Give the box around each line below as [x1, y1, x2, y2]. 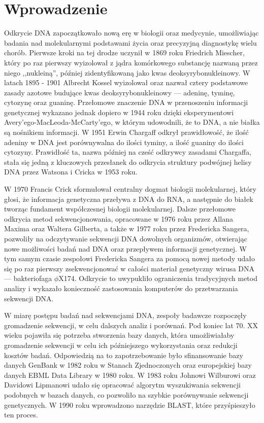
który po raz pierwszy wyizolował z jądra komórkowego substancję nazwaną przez [4, 57, 258, 67]
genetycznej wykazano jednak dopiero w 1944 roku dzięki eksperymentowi [4, 107, 234, 117]
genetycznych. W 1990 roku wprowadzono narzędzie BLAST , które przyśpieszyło [4, 399, 255, 410]
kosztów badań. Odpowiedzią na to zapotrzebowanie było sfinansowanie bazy [4, 349, 243, 360]
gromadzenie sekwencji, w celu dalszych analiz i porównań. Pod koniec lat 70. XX [4, 320, 258, 330]
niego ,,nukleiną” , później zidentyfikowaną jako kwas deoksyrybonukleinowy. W [4, 67, 250, 78]
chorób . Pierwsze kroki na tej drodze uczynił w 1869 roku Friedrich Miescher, [4, 47, 245, 58]
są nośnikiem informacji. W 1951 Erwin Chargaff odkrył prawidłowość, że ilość [4, 127, 249, 137]
